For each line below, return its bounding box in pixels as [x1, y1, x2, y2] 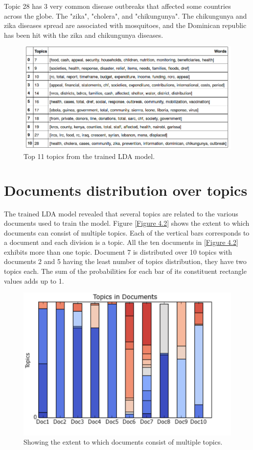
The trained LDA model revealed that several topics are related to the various [4, 208, 238, 218]
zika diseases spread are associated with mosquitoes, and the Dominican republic [4, 20, 247, 30]
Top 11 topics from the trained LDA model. [23, 151, 155, 161]
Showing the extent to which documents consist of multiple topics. [23, 437, 223, 447]
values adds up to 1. [4, 275, 64, 286]
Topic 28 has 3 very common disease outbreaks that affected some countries [4, 1, 231, 11]
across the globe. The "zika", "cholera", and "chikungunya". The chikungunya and [4, 10, 247, 21]
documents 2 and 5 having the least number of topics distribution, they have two [4, 256, 247, 266]
